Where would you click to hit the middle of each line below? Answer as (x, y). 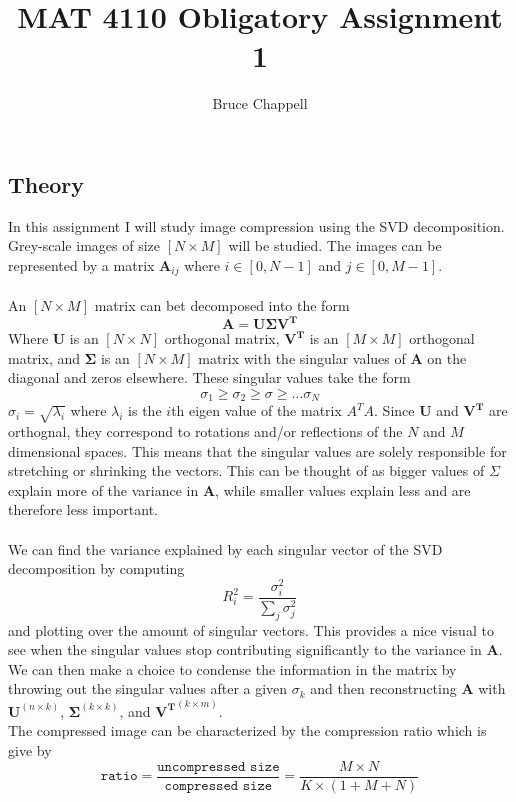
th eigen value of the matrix (256, 410)
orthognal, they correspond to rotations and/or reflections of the (205, 431)
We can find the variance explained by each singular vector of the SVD (225, 548)
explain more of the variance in (103, 489)
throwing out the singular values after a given (148, 688)
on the (447, 357)
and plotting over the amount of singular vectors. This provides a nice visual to (251, 629)
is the (145, 410)
